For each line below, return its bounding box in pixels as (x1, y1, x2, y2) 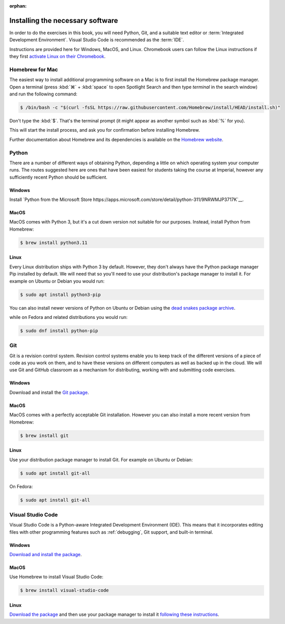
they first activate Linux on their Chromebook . (9, 54, 106, 60)
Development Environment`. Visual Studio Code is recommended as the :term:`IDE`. (9, 37, 184, 43)
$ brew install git (20, 433, 69, 438)
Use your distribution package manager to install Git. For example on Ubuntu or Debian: (9, 457, 193, 463)
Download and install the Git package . (9, 389, 89, 395)
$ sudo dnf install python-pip (20, 328, 99, 334)
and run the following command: (9, 91, 77, 97)
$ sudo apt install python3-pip (20, 291, 101, 297)
